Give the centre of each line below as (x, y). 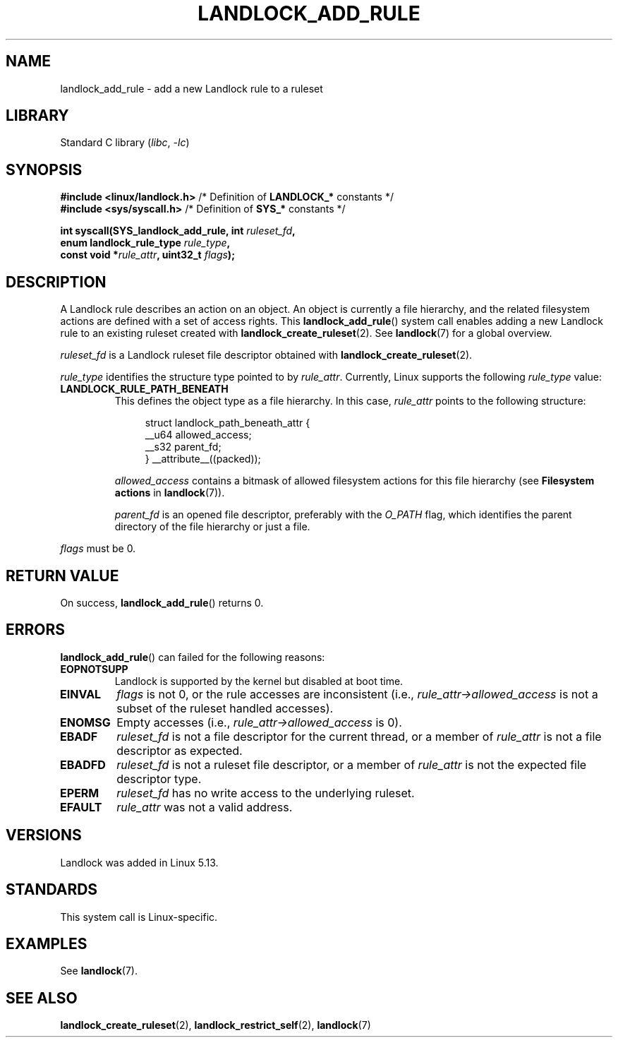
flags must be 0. (98, 549)
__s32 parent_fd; (183, 447)
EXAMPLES (47, 943)
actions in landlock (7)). (170, 493)
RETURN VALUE (62, 576)
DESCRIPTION (56, 282)
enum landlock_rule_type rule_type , (145, 243)
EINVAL (81, 694)
